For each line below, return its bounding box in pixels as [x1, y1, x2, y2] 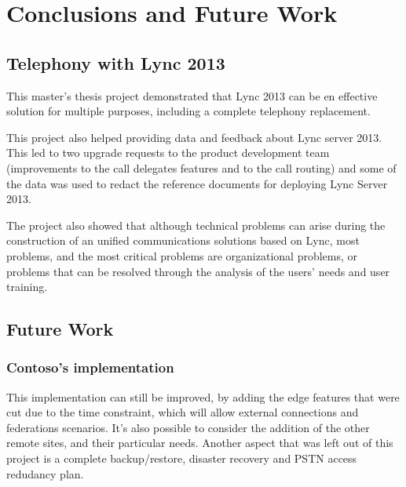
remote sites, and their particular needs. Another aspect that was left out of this [6, 434, 393, 451]
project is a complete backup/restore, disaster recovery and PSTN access [6, 450, 357, 467]
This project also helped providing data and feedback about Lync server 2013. [6, 129, 382, 145]
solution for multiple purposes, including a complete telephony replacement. [6, 103, 371, 119]
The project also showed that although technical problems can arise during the [6, 216, 386, 233]
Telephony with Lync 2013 [6, 50, 225, 75]
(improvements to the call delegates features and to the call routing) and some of [6, 159, 397, 176]
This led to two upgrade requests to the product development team [6, 144, 330, 161]
